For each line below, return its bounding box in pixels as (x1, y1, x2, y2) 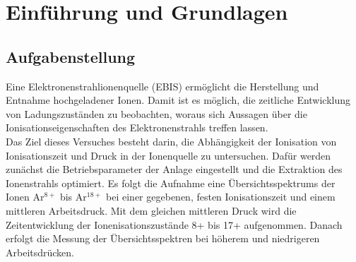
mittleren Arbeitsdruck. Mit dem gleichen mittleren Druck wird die (6, 203, 297, 218)
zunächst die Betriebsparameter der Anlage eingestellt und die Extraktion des (6, 162, 343, 177)
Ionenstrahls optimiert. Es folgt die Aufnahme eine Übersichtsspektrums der (6, 175, 336, 190)
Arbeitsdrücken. (6, 244, 75, 259)
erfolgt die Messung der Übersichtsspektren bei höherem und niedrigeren (6, 231, 320, 246)
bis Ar (59, 189, 87, 204)
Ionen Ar (6, 189, 44, 204)
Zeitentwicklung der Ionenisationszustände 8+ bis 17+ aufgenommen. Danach (6, 217, 343, 232)
